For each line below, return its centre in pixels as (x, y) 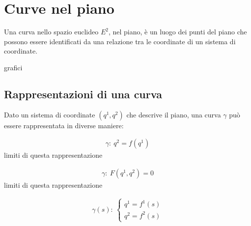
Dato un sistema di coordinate (50, 114)
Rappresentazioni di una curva (83, 94)
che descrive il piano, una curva (174, 114)
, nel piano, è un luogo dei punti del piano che (178, 32)
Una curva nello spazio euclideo (51, 32)
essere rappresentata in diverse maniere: (64, 125)
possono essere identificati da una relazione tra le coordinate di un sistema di (120, 41)
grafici (13, 67)
